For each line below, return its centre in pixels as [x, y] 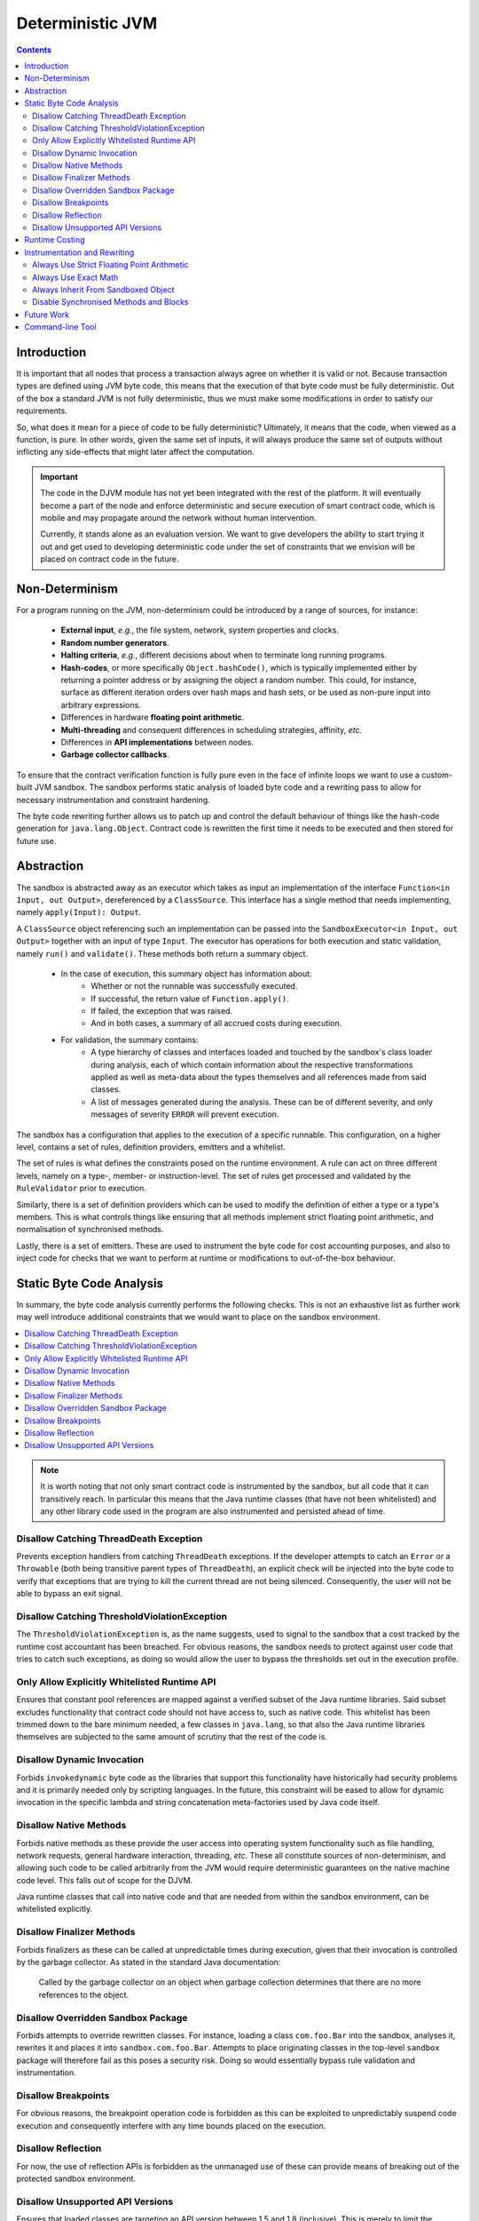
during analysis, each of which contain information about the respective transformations [252, 1064]
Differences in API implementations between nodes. [157, 742]
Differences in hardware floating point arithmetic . [153, 717]
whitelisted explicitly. [55, 1909]
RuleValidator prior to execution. [81, 1188]
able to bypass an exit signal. [70, 1594]
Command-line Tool [60, 327]
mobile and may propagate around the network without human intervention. [178, 517]
